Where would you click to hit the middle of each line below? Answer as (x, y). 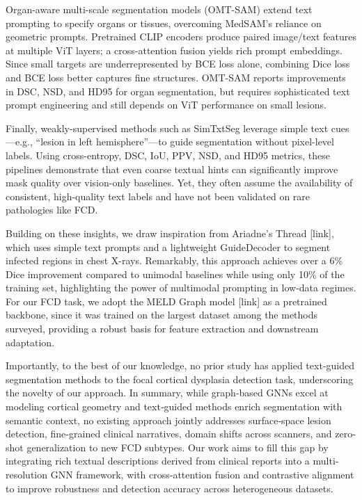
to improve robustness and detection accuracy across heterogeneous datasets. (170, 488)
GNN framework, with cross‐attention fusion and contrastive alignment (202, 474)
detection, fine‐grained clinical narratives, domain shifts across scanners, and (169, 434)
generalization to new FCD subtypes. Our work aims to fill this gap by (178, 447)
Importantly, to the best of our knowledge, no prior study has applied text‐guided (180, 365)
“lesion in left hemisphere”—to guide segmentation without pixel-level (185, 142)
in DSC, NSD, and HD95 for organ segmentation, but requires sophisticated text (178, 91)
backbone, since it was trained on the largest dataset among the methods (162, 315)
